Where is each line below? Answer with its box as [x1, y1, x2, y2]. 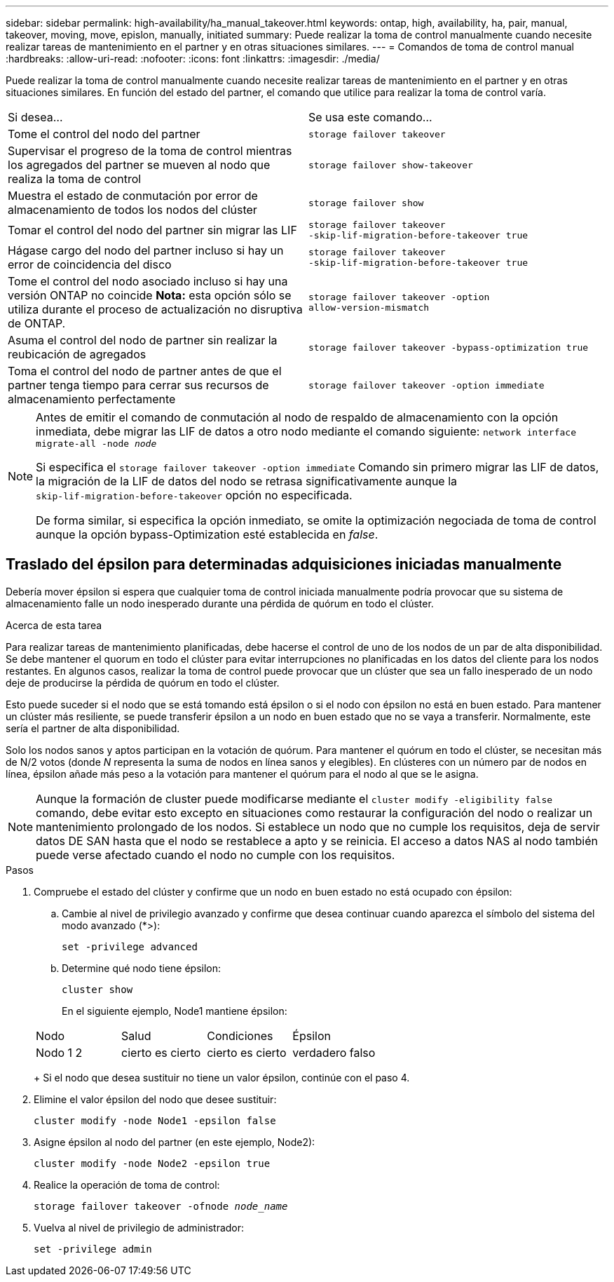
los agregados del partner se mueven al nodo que [8, 158, 271, 172]
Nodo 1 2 [36, 1045, 83, 1060]
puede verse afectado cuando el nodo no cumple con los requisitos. [36, 847, 395, 862]
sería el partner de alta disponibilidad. [6, 722, 180, 734]
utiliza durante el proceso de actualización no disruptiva [8, 302, 303, 316]
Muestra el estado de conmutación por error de [8, 189, 258, 203]
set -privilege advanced [62, 940, 198, 952]
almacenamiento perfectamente [8, 392, 176, 406]
